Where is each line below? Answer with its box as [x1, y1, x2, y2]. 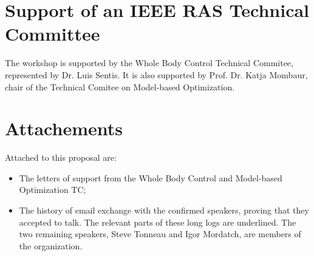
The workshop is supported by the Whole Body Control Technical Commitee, [5, 56, 293, 69]
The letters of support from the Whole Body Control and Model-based [19, 171, 282, 184]
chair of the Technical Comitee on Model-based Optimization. [5, 80, 235, 93]
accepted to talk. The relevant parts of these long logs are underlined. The [19, 215, 296, 228]
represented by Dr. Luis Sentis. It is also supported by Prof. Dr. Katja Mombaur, [5, 68, 308, 81]
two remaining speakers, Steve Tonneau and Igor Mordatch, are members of [19, 227, 301, 240]
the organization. [19, 239, 83, 252]
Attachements [5, 116, 123, 141]
